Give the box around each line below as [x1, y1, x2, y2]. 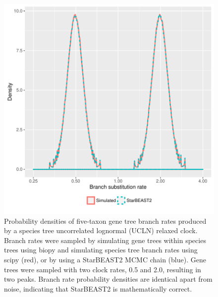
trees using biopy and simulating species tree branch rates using [4, 245, 198, 255]
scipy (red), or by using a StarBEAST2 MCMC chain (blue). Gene [4, 254, 206, 264]
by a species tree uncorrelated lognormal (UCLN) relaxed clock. [4, 225, 198, 236]
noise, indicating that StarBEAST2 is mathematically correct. [4, 283, 192, 294]
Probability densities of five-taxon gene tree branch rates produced [4, 215, 207, 226]
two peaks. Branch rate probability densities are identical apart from [4, 274, 213, 284]
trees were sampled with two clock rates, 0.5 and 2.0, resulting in [4, 264, 201, 274]
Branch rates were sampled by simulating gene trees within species [4, 235, 206, 245]
